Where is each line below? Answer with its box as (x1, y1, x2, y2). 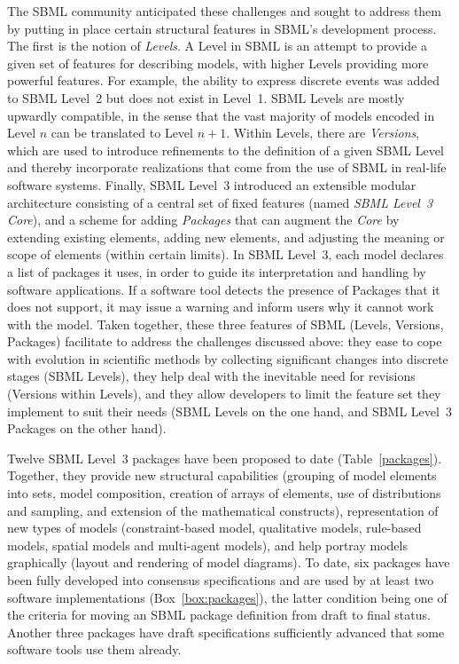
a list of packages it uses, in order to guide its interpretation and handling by (7, 262, 426, 281)
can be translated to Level (51, 123, 193, 142)
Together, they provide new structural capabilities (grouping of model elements (7, 466, 437, 485)
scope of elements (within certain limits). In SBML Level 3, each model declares (7, 245, 444, 264)
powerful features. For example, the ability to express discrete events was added (7, 71, 440, 90)
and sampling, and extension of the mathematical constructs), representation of (7, 501, 439, 519)
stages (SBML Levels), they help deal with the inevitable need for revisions (7, 367, 416, 385)
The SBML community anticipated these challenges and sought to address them (7, 2, 441, 20)
